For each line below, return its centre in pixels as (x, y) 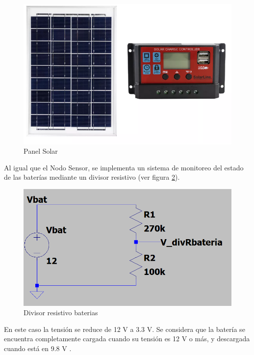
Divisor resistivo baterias (61, 313)
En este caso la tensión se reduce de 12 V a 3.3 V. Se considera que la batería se (125, 329)
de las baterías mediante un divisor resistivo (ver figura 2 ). (92, 177)
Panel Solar (41, 151)
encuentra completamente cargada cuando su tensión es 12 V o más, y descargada (127, 339)
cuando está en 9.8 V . (38, 348)
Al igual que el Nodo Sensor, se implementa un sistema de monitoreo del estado (124, 167)
